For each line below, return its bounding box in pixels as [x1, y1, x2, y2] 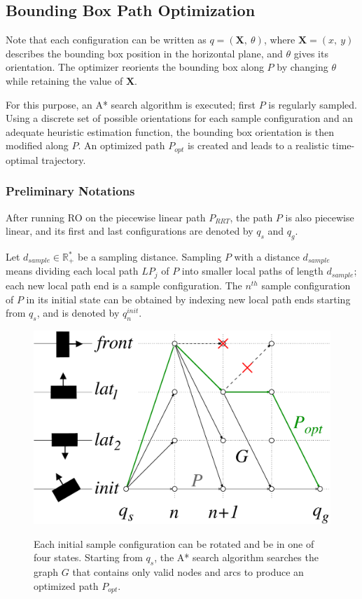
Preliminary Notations [6, 182, 135, 200]
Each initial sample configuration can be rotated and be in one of [34, 536, 314, 551]
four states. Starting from [34, 550, 143, 565]
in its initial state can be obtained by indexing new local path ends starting [26, 291, 351, 306]
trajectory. [41, 152, 86, 167]
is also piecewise [285, 209, 354, 224]
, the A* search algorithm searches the [154, 550, 319, 565]
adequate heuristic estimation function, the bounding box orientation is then [6, 124, 334, 139]
